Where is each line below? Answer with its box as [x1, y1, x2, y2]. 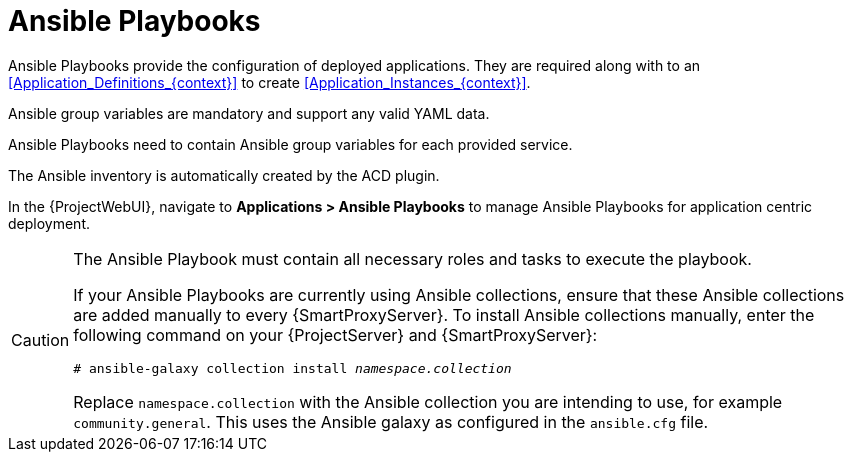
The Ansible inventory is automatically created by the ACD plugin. [8, 166, 440, 184]
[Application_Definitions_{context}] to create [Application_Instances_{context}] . [8, 73, 531, 91]
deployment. [8, 214, 90, 232]
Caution [11, 330, 70, 351]
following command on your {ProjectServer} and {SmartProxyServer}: [73, 324, 598, 345]
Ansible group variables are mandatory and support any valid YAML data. [8, 104, 490, 122]
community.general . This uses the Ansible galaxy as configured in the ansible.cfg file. [73, 411, 709, 432]
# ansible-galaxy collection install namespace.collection [73, 360, 512, 376]
